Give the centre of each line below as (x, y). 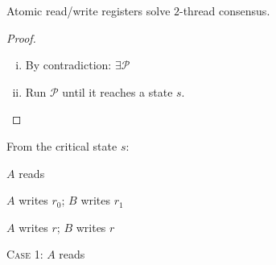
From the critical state (62, 145)
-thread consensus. (225, 10)
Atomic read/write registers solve (89, 10)
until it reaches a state (117, 91)
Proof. (21, 37)
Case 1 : (25, 254)
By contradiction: (68, 65)
